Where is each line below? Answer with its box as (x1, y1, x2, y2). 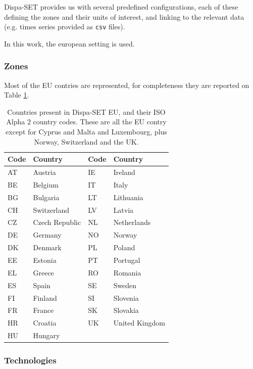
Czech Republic (33, 217, 81, 227)
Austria (33, 167, 56, 177)
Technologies (4, 354, 57, 366)
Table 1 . (4, 89, 29, 100)
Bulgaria (33, 192, 60, 202)
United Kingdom (113, 317, 165, 328)
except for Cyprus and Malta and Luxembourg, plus (6, 126, 167, 137)
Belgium (33, 179, 59, 190)
